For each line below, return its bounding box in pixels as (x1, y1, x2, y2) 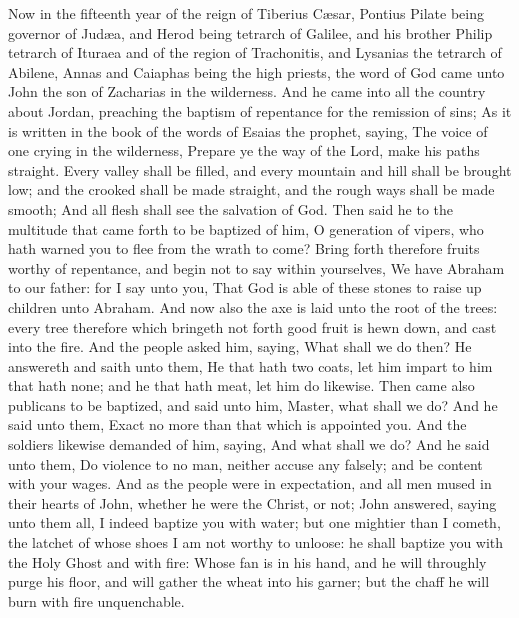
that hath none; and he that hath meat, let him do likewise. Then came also (8, 375, 475, 396)
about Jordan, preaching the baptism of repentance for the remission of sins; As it (8, 100, 512, 121)
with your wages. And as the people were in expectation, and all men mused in (8, 473, 492, 494)
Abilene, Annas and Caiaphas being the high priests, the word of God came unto (8, 61, 505, 82)
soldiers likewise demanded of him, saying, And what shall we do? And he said (8, 434, 490, 455)
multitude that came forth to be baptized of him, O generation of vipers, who (8, 218, 484, 239)
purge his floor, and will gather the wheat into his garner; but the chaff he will (8, 571, 490, 592)
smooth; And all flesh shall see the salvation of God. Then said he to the (8, 198, 454, 219)
